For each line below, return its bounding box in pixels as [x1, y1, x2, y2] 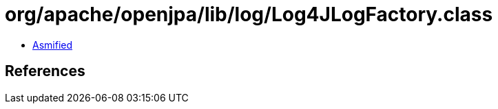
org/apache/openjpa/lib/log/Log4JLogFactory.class [5, 3, 493, 26]
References [5, 62, 85, 80]
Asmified [32, 38, 73, 51]
